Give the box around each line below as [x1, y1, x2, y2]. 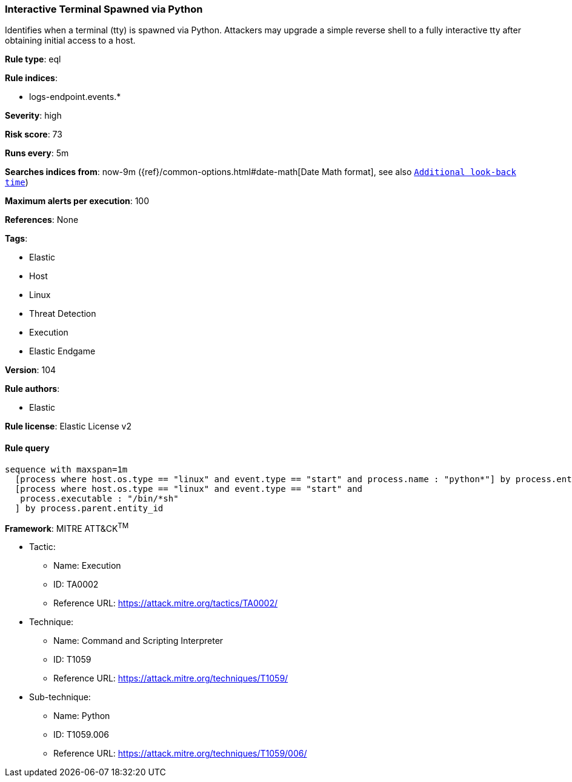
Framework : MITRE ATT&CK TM [5, 521, 129, 534]
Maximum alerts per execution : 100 [5, 196, 150, 207]
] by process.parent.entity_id [15, 503, 164, 513]
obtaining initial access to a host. [5, 35, 136, 46]
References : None [5, 214, 79, 225]
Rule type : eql [5, 54, 61, 65]
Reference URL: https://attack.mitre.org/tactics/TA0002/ [53, 598, 278, 609]
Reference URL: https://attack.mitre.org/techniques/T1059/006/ [53, 748, 307, 759]
